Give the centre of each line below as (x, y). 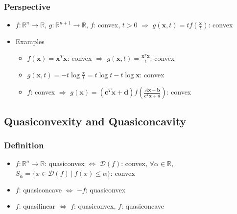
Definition (24, 145)
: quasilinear (37, 206)
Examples (30, 41)
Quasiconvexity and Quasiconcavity (95, 121)
